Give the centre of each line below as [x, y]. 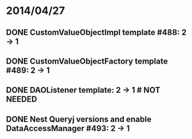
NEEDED [22, 100]
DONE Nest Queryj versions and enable [79, 119]
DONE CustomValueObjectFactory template [87, 61]
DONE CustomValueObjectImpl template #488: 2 [96, 32]
